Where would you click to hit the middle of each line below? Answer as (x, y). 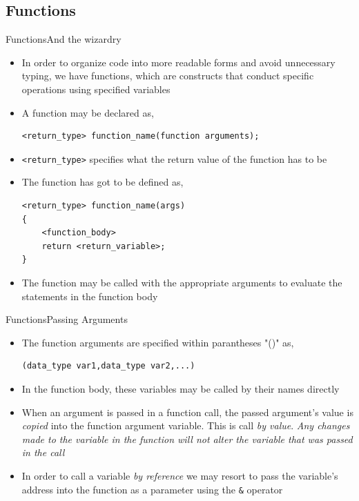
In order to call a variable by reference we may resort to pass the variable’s (180, 475)
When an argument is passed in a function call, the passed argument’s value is (187, 412)
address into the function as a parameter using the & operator (152, 489)
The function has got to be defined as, (103, 182)
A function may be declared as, (88, 112)
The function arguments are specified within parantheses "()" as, (158, 342)
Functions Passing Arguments (67, 319)
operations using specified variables (96, 89)
